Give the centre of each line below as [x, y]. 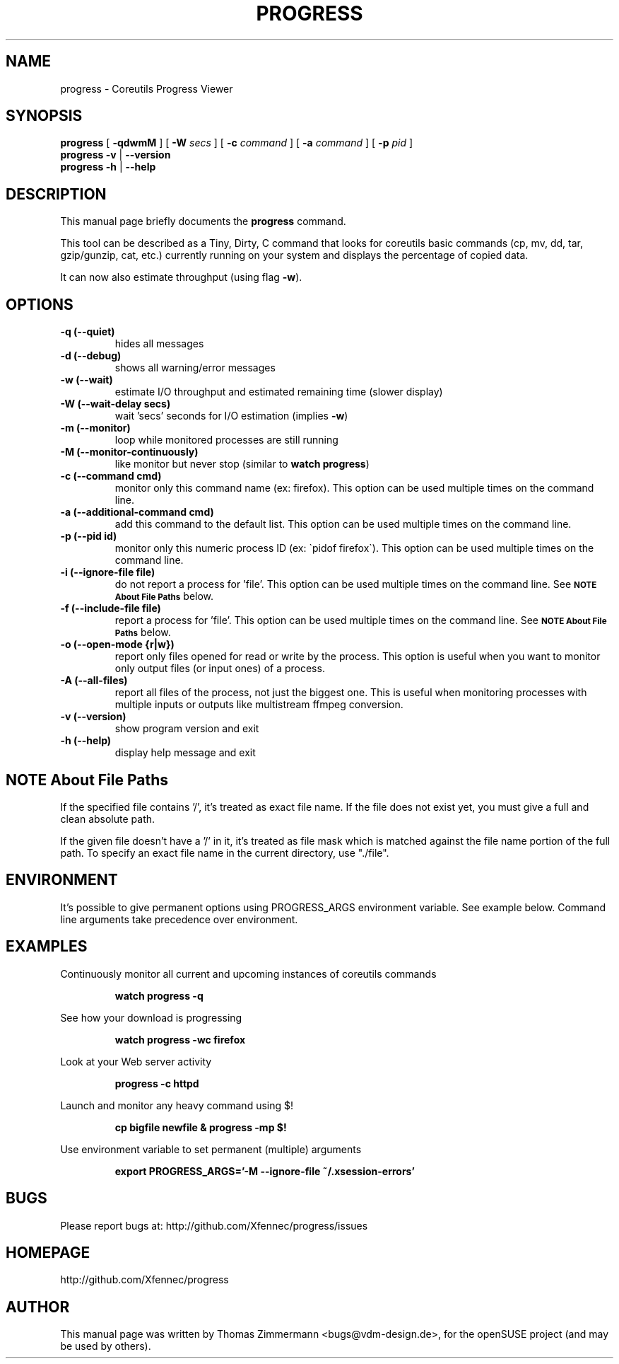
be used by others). [106, 1346]
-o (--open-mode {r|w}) [117, 645]
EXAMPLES [47, 947]
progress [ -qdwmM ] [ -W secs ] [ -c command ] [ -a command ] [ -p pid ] [237, 143]
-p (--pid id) [89, 536]
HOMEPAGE [48, 1252]
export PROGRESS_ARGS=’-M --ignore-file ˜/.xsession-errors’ [265, 1171]
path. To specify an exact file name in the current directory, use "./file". [225, 852]
